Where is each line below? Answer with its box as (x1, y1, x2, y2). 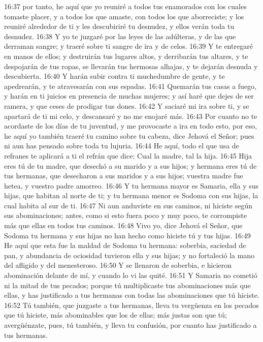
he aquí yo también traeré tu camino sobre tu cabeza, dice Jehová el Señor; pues (4, 130, 254, 141)
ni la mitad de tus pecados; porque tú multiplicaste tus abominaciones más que (4, 279, 251, 290)
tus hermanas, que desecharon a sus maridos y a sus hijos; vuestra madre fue (4, 170, 243, 181)
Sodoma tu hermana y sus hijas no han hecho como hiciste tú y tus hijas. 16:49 (4, 230, 251, 240)
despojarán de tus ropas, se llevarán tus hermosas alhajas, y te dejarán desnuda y (4, 60, 258, 71)
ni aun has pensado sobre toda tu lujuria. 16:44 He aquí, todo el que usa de (4, 140, 239, 151)
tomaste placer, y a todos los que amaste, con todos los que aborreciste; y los (4, 11, 244, 21)
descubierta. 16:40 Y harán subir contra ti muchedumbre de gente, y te (4, 71, 225, 81)
